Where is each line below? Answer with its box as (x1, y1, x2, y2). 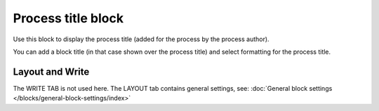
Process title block (13, 10, 124, 26)
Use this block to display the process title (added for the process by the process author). (13, 35, 270, 43)
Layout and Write (13, 66, 90, 77)
